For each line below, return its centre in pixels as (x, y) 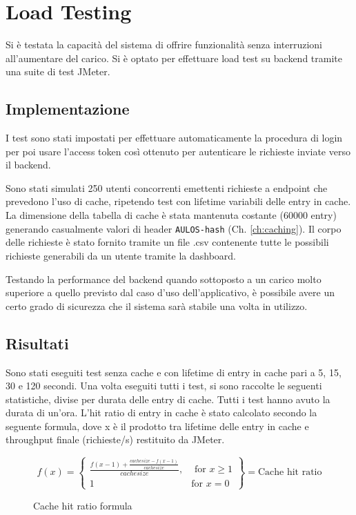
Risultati (37, 343)
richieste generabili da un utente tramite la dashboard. (121, 255)
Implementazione (68, 109)
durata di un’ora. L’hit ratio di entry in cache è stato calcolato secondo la (161, 412)
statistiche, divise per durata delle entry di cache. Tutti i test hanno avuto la (168, 399)
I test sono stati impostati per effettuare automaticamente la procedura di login (174, 138)
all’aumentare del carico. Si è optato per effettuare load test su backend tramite (174, 58)
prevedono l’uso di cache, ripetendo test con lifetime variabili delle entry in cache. (178, 201)
